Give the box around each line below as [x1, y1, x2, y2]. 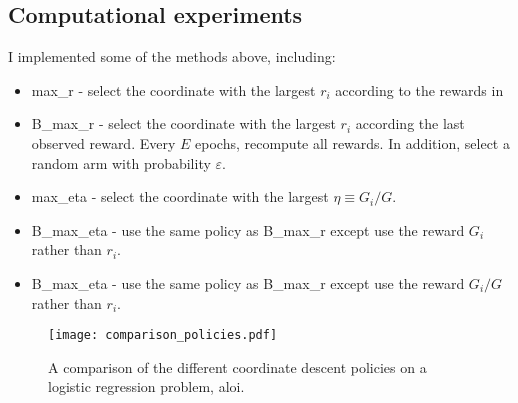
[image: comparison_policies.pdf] [48, 328, 278, 343]
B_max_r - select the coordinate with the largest [31, 113, 336, 134]
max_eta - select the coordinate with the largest [31, 186, 329, 207]
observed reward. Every [31, 132, 176, 153]
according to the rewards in [335, 79, 504, 100]
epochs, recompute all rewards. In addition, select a [195, 132, 510, 153]
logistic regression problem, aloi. [48, 376, 245, 397]
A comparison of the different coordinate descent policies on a [48, 356, 427, 377]
